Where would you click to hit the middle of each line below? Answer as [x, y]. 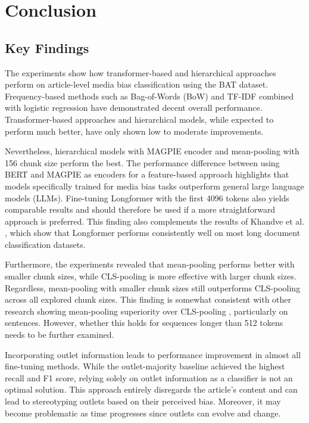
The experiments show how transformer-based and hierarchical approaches [141, 72]
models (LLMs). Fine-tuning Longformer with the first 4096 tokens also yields [147, 197]
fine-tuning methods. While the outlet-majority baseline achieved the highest [145, 366]
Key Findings [47, 47]
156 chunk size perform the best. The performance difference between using [142, 162]
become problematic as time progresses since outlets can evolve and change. [143, 413]
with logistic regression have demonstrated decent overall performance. [134, 108]
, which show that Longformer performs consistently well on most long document [153, 233]
